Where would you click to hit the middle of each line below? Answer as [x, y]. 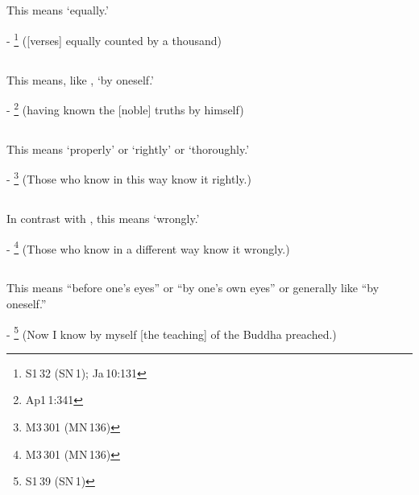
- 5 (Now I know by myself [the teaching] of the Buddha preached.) [172, 332]
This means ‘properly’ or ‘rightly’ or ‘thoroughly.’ [128, 148]
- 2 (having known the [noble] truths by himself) [125, 108]
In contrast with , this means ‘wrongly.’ [103, 219]
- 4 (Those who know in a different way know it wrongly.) [148, 247]
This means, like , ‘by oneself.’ [80, 79]
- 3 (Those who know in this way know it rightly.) [129, 178]
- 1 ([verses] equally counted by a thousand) [114, 39]
